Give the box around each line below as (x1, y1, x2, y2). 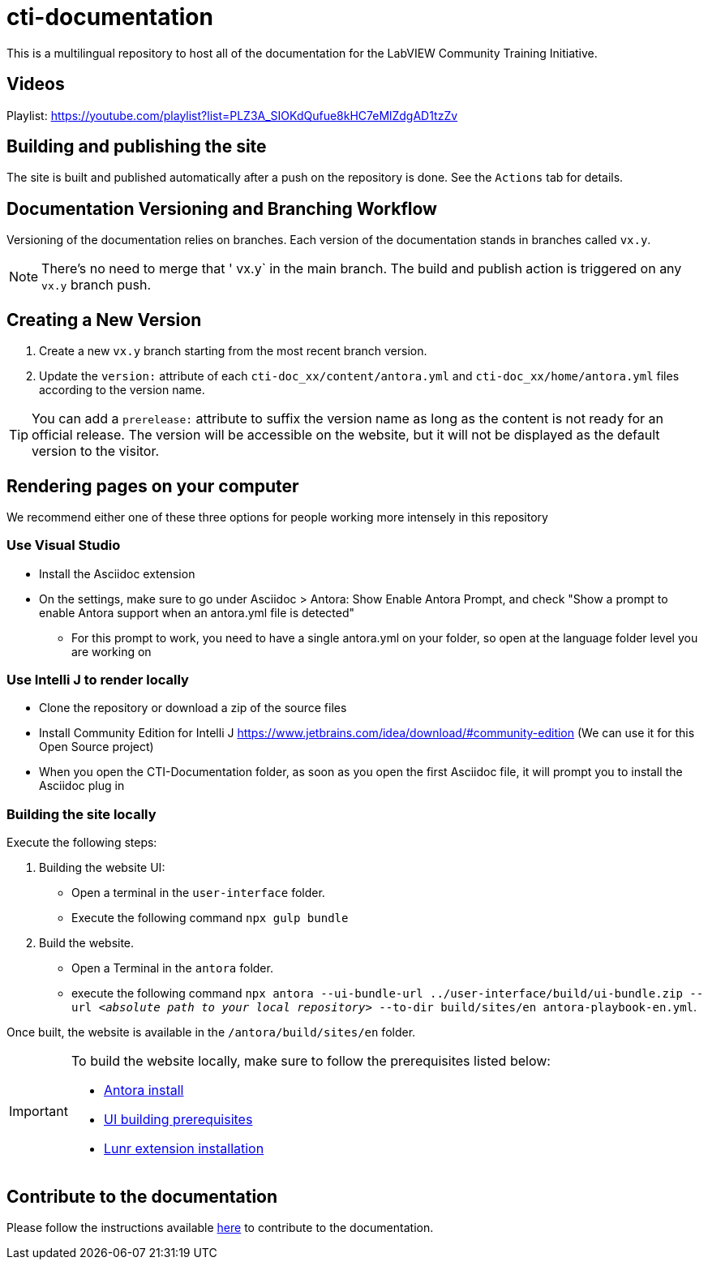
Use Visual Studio (6, 537, 121, 554)
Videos (6, 74, 65, 95)
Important (9, 1103, 68, 1120)
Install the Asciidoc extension (39, 566, 195, 581)
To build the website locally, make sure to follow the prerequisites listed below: (71, 1053, 551, 1070)
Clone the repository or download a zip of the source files (39, 701, 347, 715)
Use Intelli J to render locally (6, 672, 189, 689)
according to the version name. (39, 383, 205, 397)
